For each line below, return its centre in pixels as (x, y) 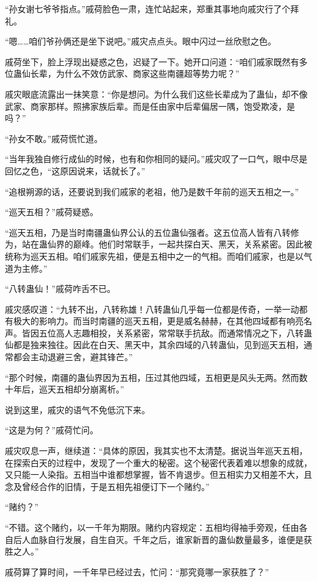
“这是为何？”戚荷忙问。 (52, 430)
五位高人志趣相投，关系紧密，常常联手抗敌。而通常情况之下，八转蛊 (175, 332)
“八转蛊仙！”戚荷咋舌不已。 (60, 289)
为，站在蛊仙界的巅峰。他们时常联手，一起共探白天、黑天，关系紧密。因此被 (158, 244)
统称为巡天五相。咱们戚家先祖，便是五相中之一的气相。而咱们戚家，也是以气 (158, 256)
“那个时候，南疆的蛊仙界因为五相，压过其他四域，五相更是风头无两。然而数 (156, 377)
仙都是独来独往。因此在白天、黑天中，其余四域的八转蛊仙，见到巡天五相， (154, 345)
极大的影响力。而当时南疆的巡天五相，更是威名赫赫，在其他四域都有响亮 (158, 321)
